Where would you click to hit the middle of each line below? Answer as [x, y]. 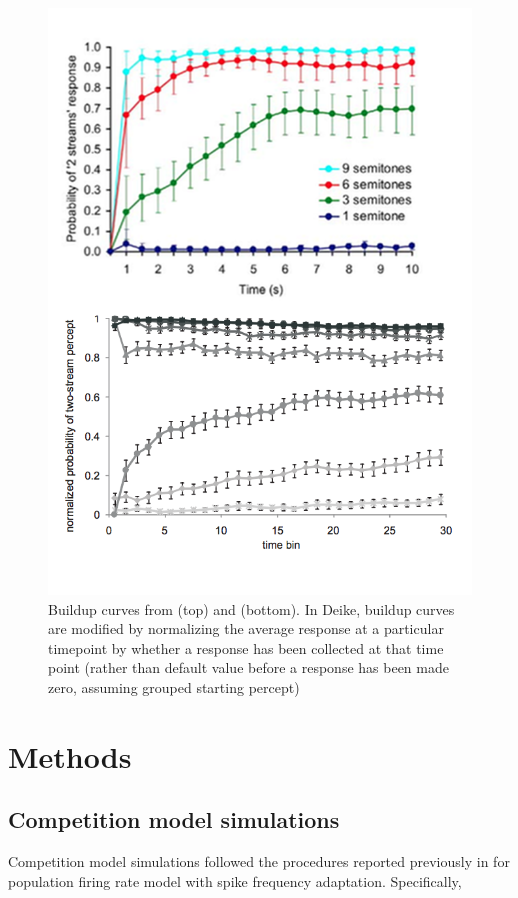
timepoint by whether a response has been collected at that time [246, 647]
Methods [70, 755]
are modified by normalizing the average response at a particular [246, 628]
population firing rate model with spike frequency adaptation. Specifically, [235, 880]
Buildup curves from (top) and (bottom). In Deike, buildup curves [251, 608]
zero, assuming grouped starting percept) [174, 687]
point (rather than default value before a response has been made [248, 667]
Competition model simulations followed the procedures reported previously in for [259, 861]
